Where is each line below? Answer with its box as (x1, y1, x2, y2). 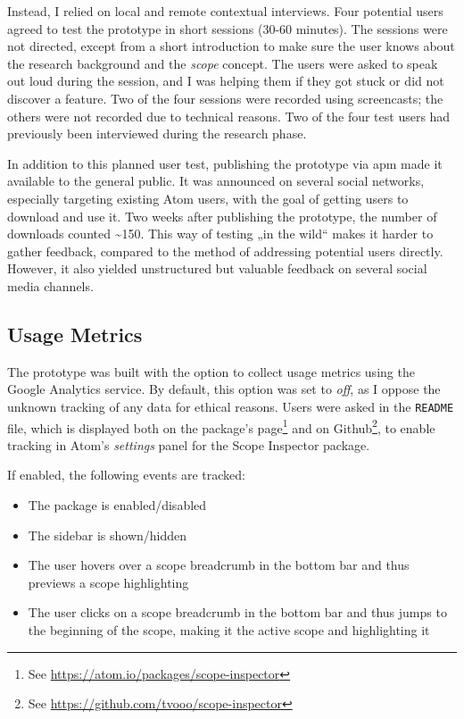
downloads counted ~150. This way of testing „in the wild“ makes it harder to (7, 224, 434, 243)
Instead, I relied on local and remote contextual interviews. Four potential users (7, 2, 443, 20)
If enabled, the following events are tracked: (7, 465, 245, 484)
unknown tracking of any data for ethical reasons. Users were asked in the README (7, 397, 454, 415)
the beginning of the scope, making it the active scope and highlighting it (28, 620, 430, 639)
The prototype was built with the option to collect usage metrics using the (7, 362, 415, 380)
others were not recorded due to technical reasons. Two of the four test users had (7, 106, 451, 125)
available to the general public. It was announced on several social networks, (7, 171, 425, 190)
